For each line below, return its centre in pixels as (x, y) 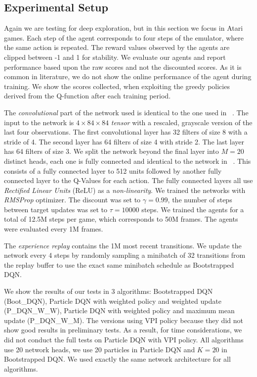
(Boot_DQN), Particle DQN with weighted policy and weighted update (113, 301)
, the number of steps (200, 200)
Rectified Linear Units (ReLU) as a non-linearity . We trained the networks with (125, 190)
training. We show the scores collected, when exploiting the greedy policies (117, 86)
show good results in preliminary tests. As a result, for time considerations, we (123, 330)
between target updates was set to (56, 209)
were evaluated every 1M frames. (54, 229)
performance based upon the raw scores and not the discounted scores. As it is (123, 67)
